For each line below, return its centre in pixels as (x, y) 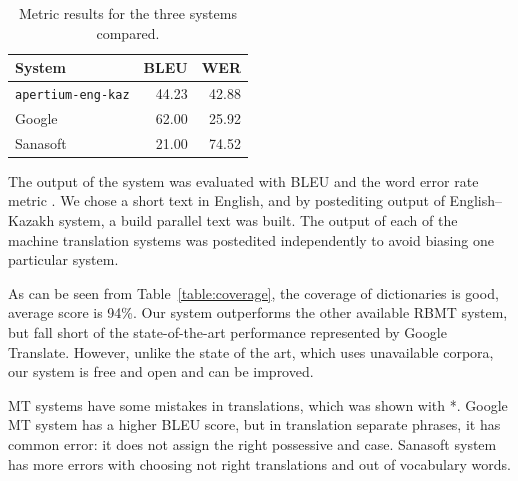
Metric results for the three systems (128, 13)
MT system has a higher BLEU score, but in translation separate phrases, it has (254, 424)
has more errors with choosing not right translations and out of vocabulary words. (259, 463)
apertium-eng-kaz (72, 95)
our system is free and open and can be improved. (161, 371)
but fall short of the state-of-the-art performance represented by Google (227, 332)
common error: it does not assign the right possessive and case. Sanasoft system (252, 444)
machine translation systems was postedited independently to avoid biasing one (251, 239)
